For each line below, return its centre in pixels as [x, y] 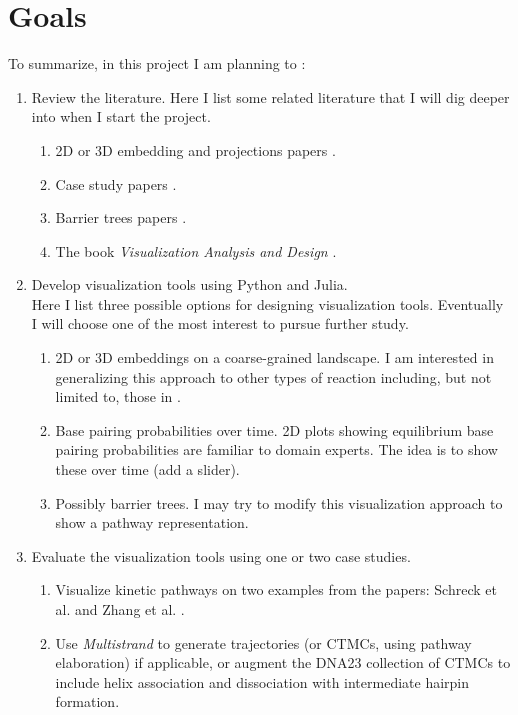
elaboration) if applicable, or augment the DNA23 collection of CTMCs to [283, 662]
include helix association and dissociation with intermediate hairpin [262, 681]
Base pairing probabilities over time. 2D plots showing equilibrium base [274, 429]
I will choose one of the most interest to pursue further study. [220, 323]
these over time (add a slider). [147, 469]
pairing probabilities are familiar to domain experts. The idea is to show [276, 449]
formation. [87, 701]
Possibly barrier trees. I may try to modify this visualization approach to [279, 502]
